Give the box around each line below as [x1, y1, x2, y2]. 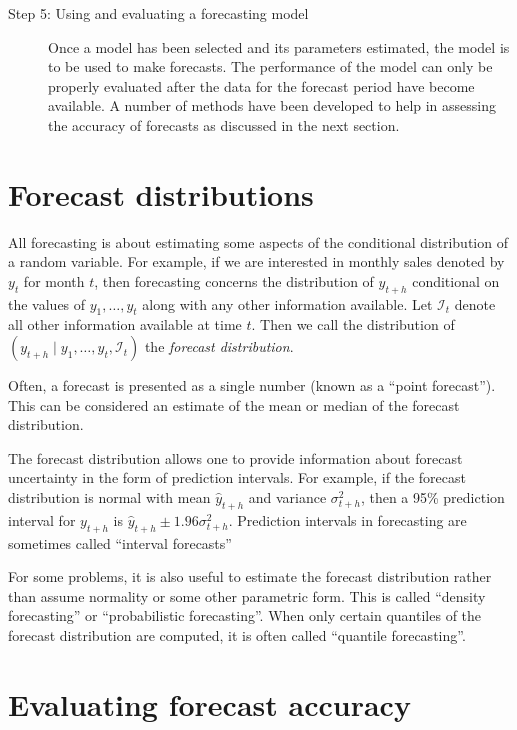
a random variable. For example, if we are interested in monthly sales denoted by [8, 251, 505, 272]
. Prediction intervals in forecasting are [228, 509, 467, 530]
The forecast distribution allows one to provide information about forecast [8, 447, 463, 468]
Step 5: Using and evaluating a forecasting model [8, 3, 309, 23]
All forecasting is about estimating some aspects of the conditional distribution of [8, 231, 508, 252]
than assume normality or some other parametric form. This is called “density [8, 585, 486, 606]
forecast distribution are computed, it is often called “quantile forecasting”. [8, 625, 466, 645]
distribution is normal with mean [8, 487, 211, 508]
